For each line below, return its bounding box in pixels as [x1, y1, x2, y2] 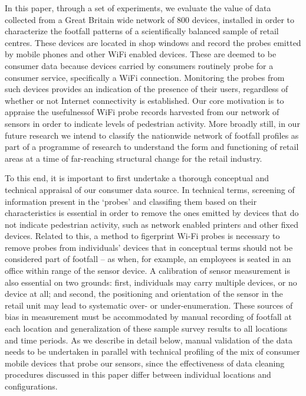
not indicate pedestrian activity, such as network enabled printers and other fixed [5, 218, 298, 230]
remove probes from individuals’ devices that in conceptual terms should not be [5, 241, 293, 253]
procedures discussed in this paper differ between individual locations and [5, 368, 271, 381]
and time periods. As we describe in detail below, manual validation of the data [5, 333, 292, 346]
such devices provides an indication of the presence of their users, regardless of [5, 83, 288, 95]
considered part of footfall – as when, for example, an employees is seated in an [5, 253, 291, 265]
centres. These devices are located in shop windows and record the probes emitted [5, 36, 301, 48]
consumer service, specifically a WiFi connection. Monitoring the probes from [5, 71, 285, 83]
